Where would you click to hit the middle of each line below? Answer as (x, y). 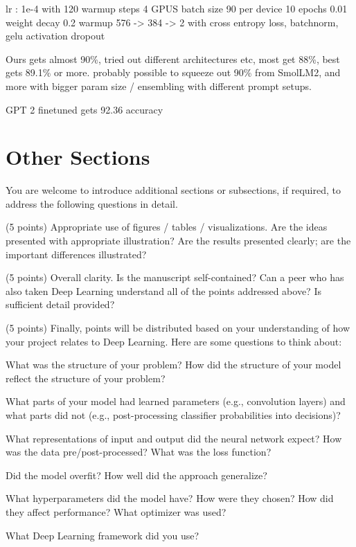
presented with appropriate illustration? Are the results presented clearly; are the (178, 241)
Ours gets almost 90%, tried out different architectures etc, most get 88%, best (173, 59)
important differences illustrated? (76, 254)
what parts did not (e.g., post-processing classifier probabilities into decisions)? (173, 415)
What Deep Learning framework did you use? (103, 535)
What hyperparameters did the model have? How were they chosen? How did (170, 498)
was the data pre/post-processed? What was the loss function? (139, 452)
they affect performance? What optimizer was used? (116, 511)
